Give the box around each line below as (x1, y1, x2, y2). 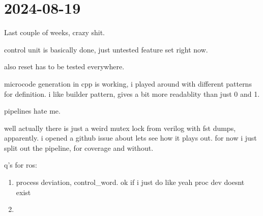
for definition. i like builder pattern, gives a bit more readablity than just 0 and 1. (4, 88, 260, 99)
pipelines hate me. (4, 105, 61, 116)
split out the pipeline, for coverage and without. (4, 142, 154, 153)
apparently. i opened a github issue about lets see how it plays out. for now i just (4, 132, 257, 143)
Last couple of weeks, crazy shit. (4, 27, 105, 38)
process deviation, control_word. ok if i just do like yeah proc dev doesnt (16, 177, 245, 187)
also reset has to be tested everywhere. (4, 61, 125, 72)
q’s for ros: (4, 159, 37, 170)
